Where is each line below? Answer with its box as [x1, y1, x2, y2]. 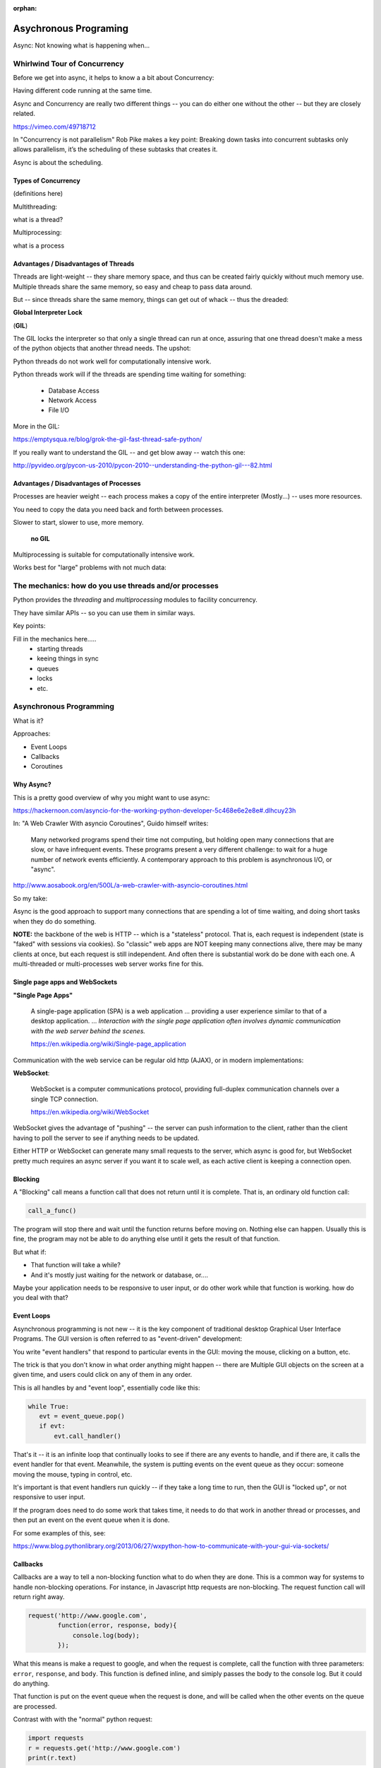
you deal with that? [13, 1293, 68, 1302]
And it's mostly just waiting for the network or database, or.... [30, 1270, 208, 1279]
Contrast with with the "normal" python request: [13, 1715, 153, 1723]
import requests [28, 1734, 85, 1743]
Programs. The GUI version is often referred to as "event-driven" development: [13, 1334, 243, 1343]
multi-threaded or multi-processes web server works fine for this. [13, 960, 204, 968]
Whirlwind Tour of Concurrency [13, 59, 124, 69]
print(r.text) [28, 1754, 77, 1762]
